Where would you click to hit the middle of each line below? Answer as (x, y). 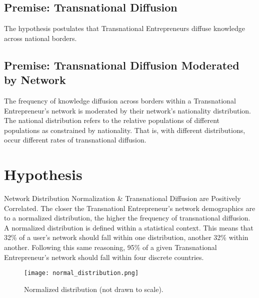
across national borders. (40, 38)
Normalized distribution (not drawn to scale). (94, 289)
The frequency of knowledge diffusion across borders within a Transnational (120, 100)
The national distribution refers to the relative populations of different (112, 120)
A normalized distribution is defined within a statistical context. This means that (129, 227)
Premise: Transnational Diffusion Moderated (122, 65)
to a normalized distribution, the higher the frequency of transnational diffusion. (127, 218)
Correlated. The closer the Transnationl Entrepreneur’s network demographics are (130, 208)
